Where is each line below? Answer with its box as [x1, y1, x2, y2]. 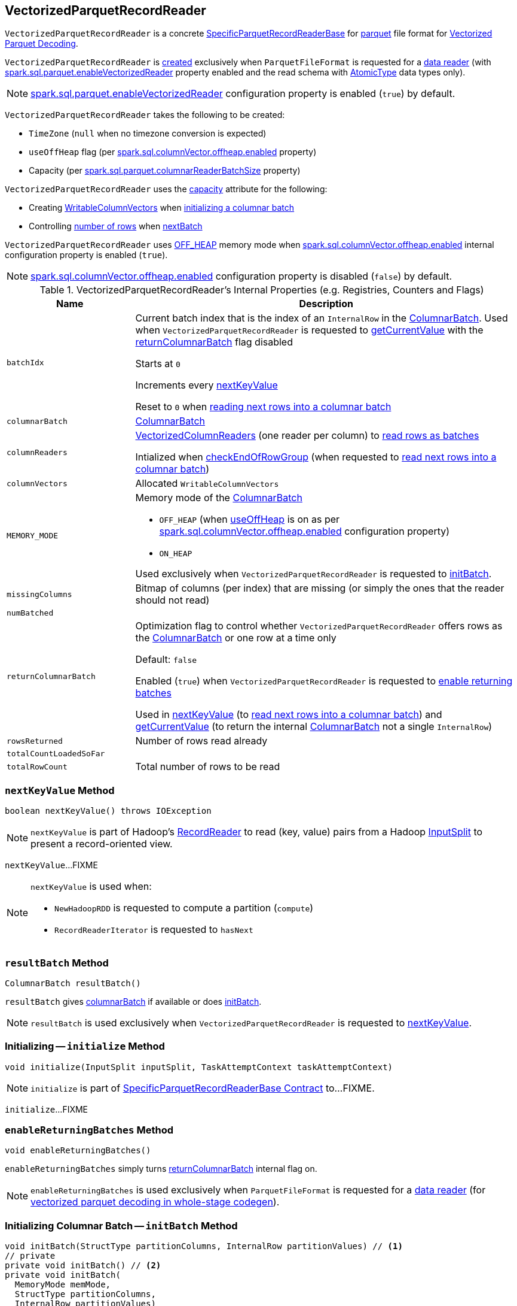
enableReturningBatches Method [5, 1124, 174, 1137]
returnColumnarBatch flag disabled [135, 336, 293, 349]
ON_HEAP [159, 549, 192, 559]
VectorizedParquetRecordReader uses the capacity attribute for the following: [5, 184, 328, 195]
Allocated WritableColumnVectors [135, 477, 279, 490]
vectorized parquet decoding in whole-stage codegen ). [30, 1196, 280, 1208]
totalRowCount [7, 762, 68, 771]
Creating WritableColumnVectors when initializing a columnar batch [29, 202, 295, 213]
